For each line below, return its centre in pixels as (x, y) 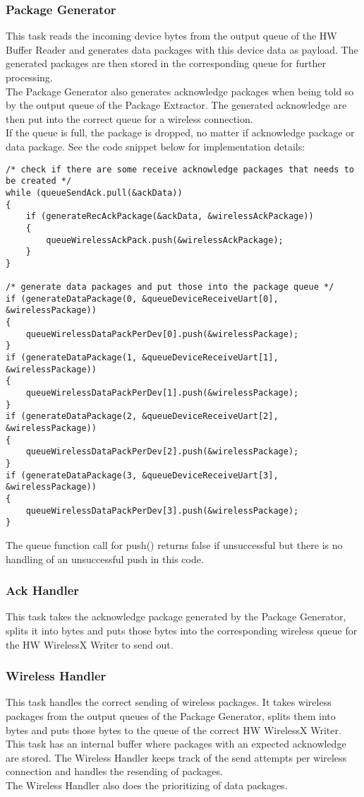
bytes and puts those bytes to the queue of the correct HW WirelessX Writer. (174, 730)
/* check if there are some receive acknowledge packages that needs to (180, 169)
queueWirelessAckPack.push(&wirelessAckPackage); (165, 240)
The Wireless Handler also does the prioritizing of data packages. (147, 785)
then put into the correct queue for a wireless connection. (129, 118)
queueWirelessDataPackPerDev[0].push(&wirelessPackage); (162, 334)
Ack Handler (43, 590)
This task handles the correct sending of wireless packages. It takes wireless (169, 702)
